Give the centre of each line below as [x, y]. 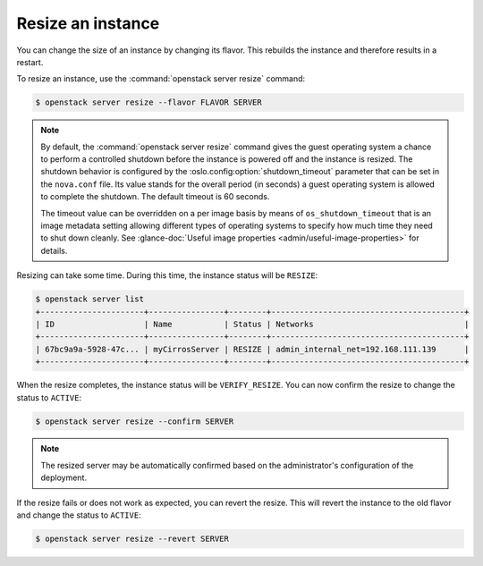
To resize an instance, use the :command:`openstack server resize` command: [161, 79]
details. [54, 250]
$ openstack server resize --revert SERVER [132, 539]
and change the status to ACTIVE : [79, 515]
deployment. [64, 477]
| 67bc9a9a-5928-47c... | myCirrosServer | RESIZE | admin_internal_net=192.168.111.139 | [252, 349]
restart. [30, 62]
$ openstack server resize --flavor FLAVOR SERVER [149, 102]
